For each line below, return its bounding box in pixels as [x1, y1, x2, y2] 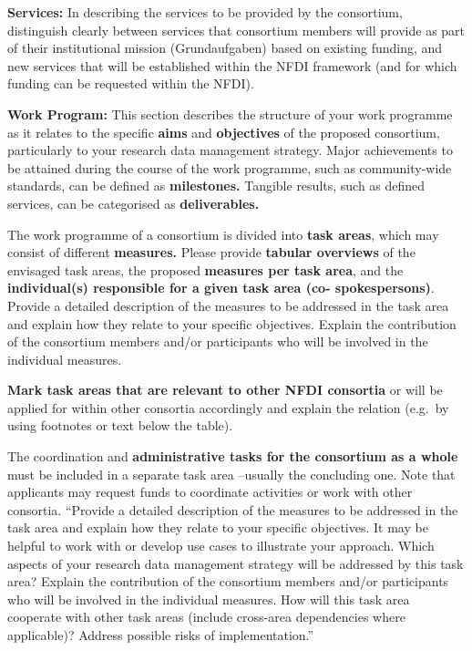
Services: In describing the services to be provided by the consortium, [7, 3, 403, 21]
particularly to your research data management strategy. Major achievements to [7, 140, 453, 160]
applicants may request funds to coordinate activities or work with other [7, 482, 413, 501]
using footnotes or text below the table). [7, 416, 233, 435]
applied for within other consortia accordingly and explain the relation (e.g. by [7, 398, 449, 417]
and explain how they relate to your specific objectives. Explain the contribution [7, 314, 457, 333]
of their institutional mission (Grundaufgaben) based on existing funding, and [7, 38, 443, 57]
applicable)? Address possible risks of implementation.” [7, 625, 314, 644]
